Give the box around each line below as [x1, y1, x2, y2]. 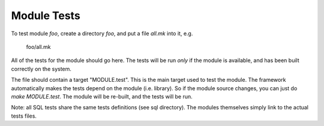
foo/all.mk [26, 43, 51, 50]
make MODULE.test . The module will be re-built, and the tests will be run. [11, 93, 193, 100]
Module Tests [11, 9, 80, 22]
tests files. [11, 112, 37, 119]
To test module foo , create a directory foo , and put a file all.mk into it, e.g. [11, 30, 193, 37]
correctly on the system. [11, 65, 72, 72]
